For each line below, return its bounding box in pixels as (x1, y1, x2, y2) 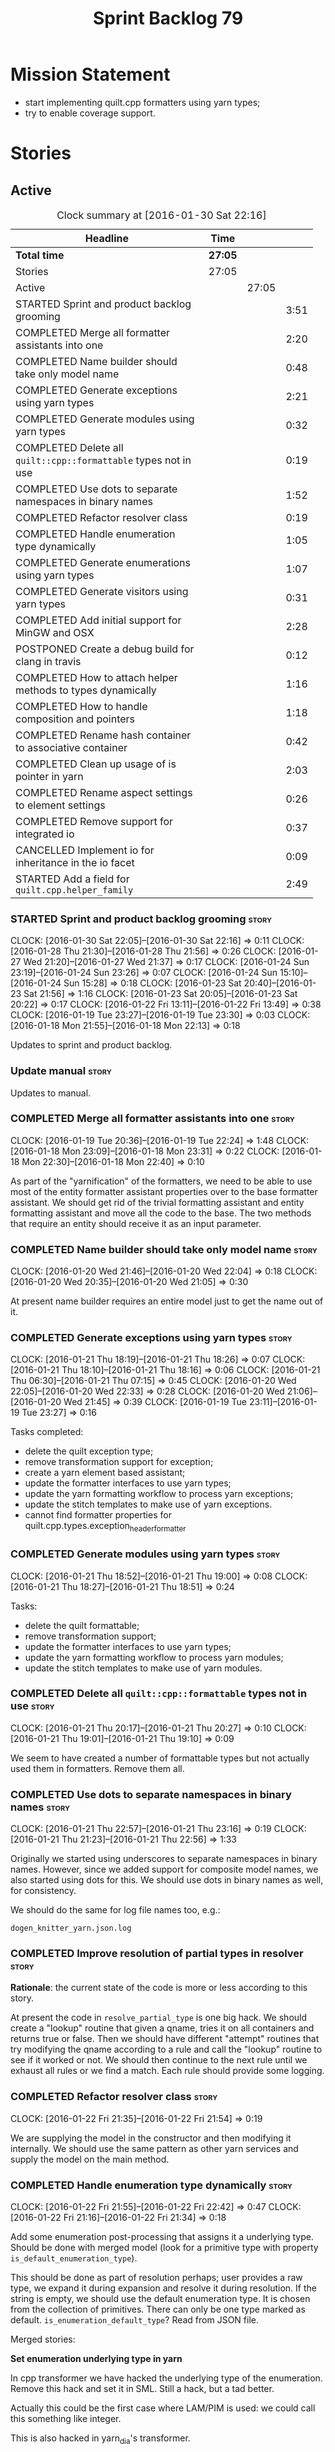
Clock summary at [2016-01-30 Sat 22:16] (56, 208, 267, 222)
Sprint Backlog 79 (92, 7, 244, 30)
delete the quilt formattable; (24, 1619, 140, 1631)
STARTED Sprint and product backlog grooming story (10, 912, 272, 926)
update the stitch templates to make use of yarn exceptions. (24, 1498, 273, 1511)
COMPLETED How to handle (15, 699, 148, 713)
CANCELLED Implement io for (15, 843, 155, 857)
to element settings (15, 798, 106, 812)
